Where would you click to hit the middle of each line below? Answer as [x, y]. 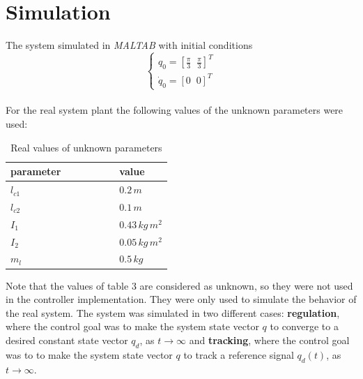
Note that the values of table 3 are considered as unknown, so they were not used [179, 285]
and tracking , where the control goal [269, 340]
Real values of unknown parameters [86, 147]
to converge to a [304, 326]
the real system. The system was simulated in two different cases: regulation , [173, 312]
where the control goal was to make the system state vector [132, 326]
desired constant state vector [67, 340]
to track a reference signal [239, 354]
